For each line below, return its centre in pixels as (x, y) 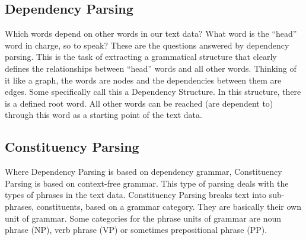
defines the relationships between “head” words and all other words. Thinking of (151, 68)
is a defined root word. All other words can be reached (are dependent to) (139, 103)
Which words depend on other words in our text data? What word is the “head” (151, 33)
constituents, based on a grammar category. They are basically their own (169, 206)
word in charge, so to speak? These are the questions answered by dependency (147, 45)
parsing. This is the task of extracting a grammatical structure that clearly (141, 57)
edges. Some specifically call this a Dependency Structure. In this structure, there (153, 92)
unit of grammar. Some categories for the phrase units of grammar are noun (143, 218)
